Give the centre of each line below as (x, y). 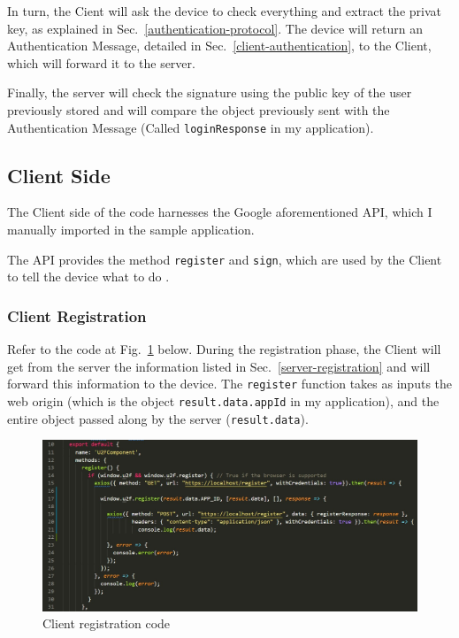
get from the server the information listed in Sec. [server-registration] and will (219, 366)
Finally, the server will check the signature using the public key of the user (210, 92)
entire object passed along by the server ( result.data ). (158, 418)
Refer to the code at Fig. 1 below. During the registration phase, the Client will (224, 349)
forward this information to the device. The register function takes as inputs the (230, 384)
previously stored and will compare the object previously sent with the (199, 109)
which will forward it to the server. (101, 62)
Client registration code (107, 623)
